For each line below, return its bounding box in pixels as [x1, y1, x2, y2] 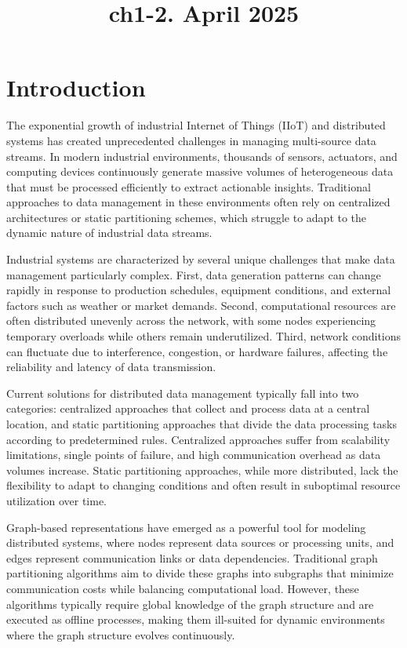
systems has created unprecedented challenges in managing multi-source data [6, 132, 376, 148]
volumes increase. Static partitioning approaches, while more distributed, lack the [6, 461, 398, 478]
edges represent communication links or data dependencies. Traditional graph [6, 549, 378, 566]
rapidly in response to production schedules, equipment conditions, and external [6, 282, 391, 298]
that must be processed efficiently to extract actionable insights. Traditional [6, 178, 371, 195]
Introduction [6, 71, 146, 104]
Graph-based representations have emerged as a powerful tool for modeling [6, 519, 366, 535]
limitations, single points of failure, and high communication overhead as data [6, 446, 381, 463]
